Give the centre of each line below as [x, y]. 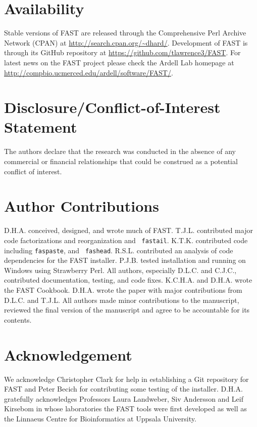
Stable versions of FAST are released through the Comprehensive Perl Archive [125, 33]
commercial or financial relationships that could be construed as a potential [121, 161]
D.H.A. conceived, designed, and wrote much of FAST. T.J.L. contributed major [128, 230]
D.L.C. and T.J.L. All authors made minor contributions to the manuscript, [122, 300]
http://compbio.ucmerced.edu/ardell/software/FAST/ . [89, 72]
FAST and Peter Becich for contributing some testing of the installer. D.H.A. [123, 389]
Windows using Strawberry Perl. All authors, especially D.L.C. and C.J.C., [120, 270]
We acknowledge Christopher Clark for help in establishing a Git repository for [126, 379]
